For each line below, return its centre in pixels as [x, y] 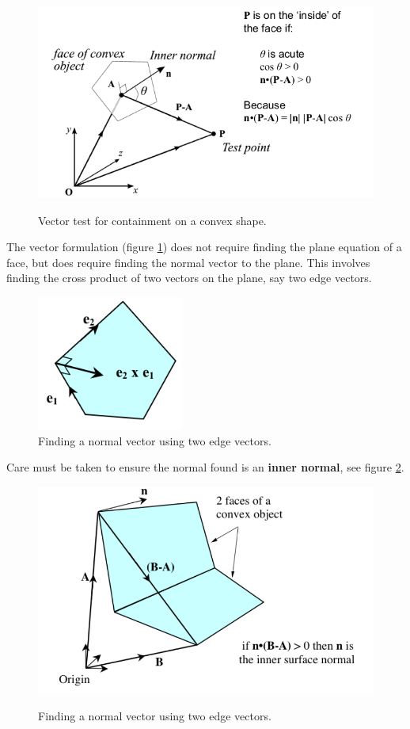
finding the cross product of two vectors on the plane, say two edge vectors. [189, 278]
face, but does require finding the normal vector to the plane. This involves [188, 262]
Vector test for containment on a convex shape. [152, 220]
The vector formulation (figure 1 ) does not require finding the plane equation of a [204, 247]
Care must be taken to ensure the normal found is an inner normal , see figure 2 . [205, 467]
